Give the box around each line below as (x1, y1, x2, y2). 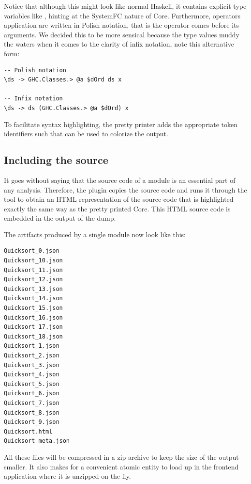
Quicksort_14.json (4, 295, 63, 302)
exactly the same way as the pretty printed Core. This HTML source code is (4, 203, 231, 213)
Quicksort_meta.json (4, 437, 70, 445)
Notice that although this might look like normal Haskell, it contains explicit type (4, 1, 247, 11)
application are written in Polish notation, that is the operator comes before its (4, 20, 239, 30)
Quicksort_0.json (4, 247, 59, 255)
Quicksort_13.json (4, 285, 63, 292)
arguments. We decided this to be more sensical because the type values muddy (4, 29, 239, 39)
